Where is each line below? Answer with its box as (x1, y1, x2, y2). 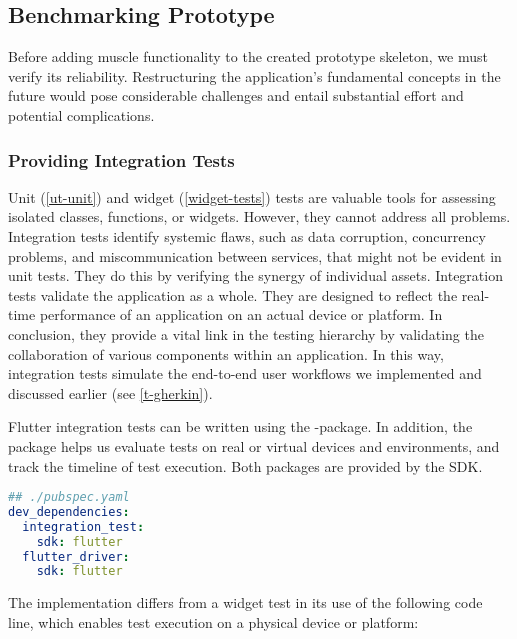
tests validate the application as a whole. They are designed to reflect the (8, 284, 458, 305)
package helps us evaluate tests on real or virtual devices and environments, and (8, 435, 500, 456)
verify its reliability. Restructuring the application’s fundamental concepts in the (8, 65, 501, 86)
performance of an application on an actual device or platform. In (39, 304, 443, 325)
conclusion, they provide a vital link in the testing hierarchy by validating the (8, 323, 484, 344)
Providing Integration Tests (8, 147, 235, 172)
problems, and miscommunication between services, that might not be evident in (8, 245, 502, 266)
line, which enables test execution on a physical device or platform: (8, 611, 419, 632)
